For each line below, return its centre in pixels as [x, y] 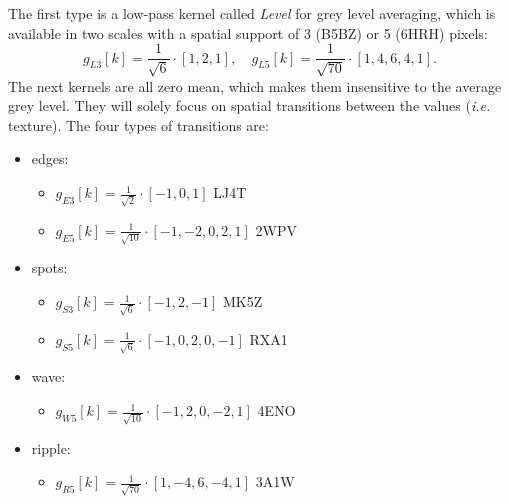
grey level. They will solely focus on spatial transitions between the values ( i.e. [249, 105]
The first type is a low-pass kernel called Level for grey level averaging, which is [252, 13]
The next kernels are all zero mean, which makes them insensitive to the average [255, 85]
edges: [50, 158]
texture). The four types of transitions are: [138, 124]
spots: [49, 267]
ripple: [51, 447]
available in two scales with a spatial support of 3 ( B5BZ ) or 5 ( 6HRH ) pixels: [248, 32]
